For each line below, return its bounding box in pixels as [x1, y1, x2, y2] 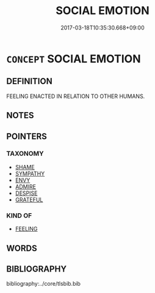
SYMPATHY [15, 170, 45, 177]
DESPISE [15, 189, 38, 197]
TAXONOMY [6, 150, 44, 158]
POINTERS [6, 131, 48, 142]
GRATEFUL [15, 196, 43, 203]
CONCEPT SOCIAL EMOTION [6, 51, 142, 66]
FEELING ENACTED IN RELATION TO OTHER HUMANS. [6, 93, 145, 100]
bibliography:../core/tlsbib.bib [6, 280, 81, 287]
